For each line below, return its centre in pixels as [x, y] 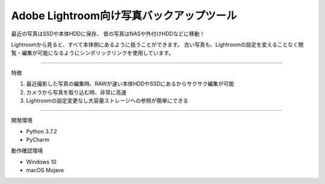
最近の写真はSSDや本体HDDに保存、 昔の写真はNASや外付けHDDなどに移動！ [108, 34]
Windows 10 [41, 162]
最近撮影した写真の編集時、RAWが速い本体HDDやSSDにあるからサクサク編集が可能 [130, 84]
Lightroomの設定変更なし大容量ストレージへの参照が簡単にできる [107, 100]
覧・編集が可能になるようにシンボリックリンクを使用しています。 [93, 53]
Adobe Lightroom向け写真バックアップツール [124, 16]
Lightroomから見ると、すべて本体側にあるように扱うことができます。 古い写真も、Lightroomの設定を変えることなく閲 [157, 44]
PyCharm [38, 140]
